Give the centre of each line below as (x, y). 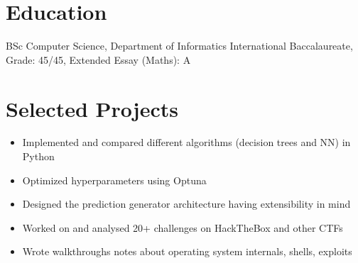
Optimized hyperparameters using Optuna (114, 180)
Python (38, 156)
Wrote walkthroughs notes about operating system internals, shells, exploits (187, 251)
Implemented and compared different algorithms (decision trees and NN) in (186, 142)
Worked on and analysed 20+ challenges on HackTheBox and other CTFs (183, 227)
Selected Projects (92, 108)
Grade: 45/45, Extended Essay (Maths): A (98, 59)
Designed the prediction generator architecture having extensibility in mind (186, 204)
